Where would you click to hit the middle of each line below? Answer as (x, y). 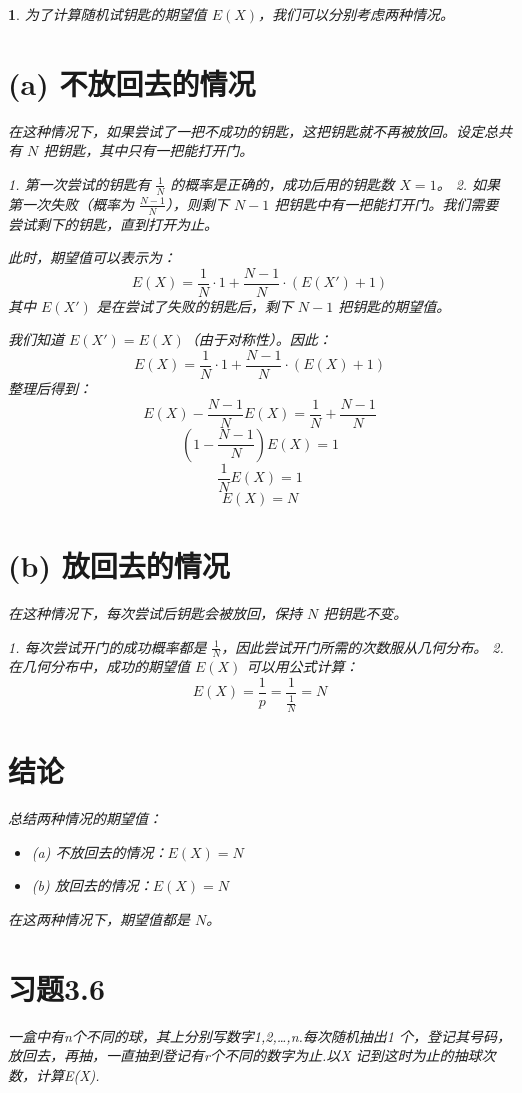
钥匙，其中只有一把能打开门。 (155, 150)
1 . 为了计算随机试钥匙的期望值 (107, 14)
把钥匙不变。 (365, 612)
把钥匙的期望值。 (394, 305)
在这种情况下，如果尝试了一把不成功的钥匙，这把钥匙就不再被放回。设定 (246, 130)
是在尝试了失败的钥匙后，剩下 (194, 305)
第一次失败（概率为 (71, 203)
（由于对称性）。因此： (258, 339)
